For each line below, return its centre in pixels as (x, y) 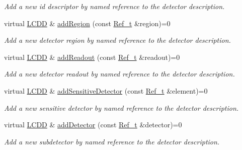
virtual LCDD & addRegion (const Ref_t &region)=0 (87, 23)
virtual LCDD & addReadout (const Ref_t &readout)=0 (92, 57)
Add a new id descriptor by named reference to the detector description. (114, 6)
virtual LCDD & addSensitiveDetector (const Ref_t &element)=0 (106, 90)
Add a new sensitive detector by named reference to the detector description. (122, 107)
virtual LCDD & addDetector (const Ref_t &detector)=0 (93, 125)
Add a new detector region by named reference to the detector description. (117, 40)
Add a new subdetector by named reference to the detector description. (112, 141)
